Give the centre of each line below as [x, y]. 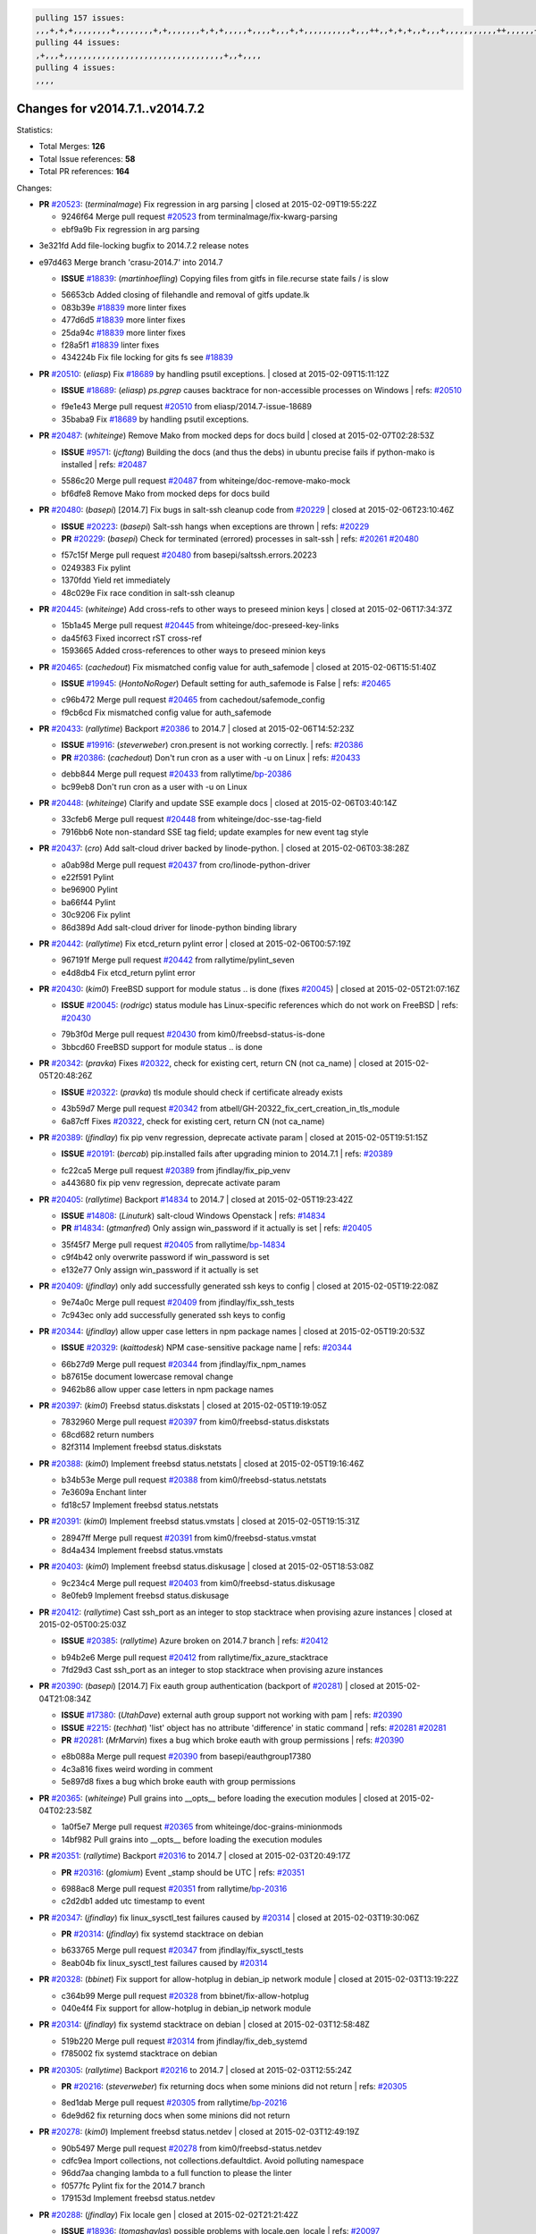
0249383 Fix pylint [96, 567]
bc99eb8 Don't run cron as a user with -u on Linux [154, 786]
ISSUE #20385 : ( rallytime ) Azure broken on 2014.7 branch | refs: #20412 [195, 1641]
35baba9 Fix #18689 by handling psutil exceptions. [155, 419]
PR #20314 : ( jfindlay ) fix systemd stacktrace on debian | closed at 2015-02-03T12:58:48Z [205, 2025]
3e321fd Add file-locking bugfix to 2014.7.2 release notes [144, 246]
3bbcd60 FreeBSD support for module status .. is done [162, 1046]
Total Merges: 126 [72, 147]
